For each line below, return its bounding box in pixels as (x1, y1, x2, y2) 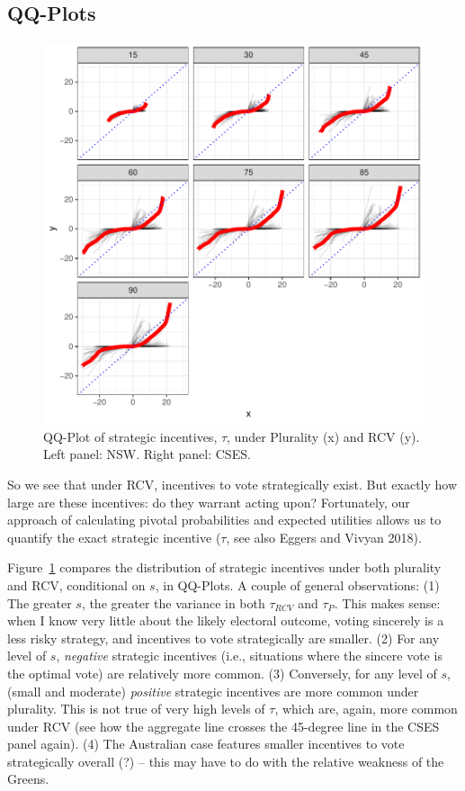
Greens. (7, 769, 49, 788)
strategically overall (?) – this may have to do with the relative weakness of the (7, 751, 444, 770)
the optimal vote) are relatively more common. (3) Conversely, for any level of (7, 663, 437, 682)
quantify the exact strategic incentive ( (7, 527, 221, 546)
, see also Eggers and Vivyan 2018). (226, 527, 422, 546)
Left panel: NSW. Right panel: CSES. (43, 445, 251, 463)
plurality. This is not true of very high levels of (7, 699, 265, 718)
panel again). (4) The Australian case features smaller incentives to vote (7, 734, 405, 753)
